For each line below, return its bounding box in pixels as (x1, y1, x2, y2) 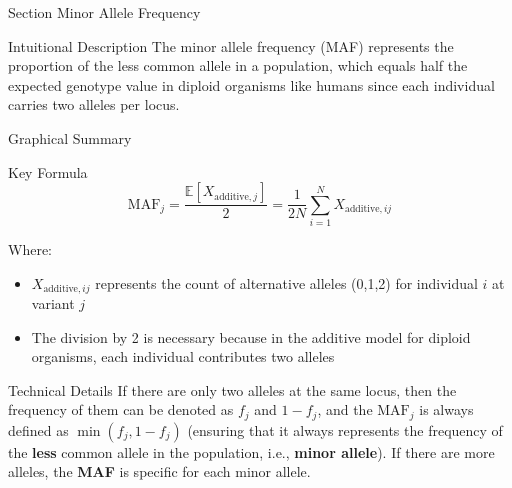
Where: (8, 238, 52, 259)
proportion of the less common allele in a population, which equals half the (8, 55, 468, 76)
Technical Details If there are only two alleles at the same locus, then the (8, 379, 457, 400)
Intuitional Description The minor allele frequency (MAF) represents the (8, 35, 454, 56)
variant (31, 292, 75, 313)
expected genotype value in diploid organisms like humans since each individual (8, 74, 495, 95)
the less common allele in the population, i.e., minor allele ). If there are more (8, 441, 495, 462)
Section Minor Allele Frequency (8, 2, 201, 22)
